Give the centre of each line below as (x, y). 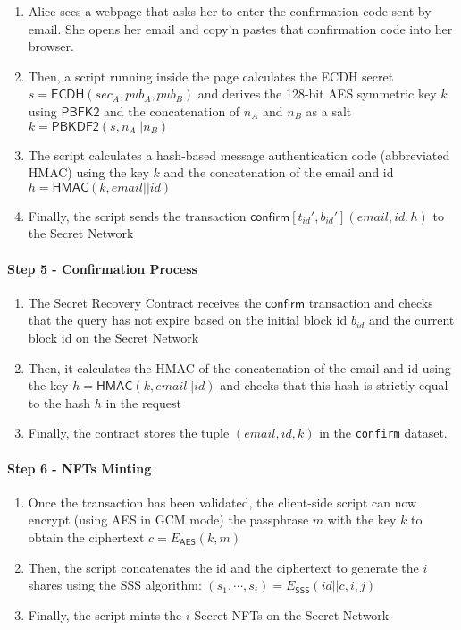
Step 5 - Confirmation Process (102, 268)
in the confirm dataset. (383, 433)
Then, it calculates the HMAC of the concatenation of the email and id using (239, 367)
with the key (362, 519)
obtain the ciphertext (86, 536)
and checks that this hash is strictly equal (334, 385)
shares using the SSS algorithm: (115, 585)
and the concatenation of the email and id (279, 172)
